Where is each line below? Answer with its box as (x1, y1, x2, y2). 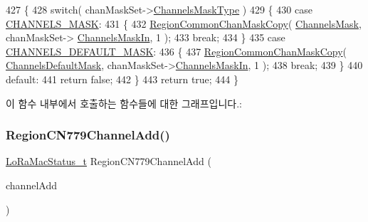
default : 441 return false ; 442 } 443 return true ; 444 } (6, 71, 239, 86)
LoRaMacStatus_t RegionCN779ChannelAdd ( (6, 154, 211, 169)
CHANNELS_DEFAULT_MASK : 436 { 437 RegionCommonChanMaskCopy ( (6, 43, 347, 58)
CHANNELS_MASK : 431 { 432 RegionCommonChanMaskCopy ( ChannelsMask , (6, 16, 362, 31)
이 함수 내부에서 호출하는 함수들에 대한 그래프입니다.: (6, 95, 242, 110)
